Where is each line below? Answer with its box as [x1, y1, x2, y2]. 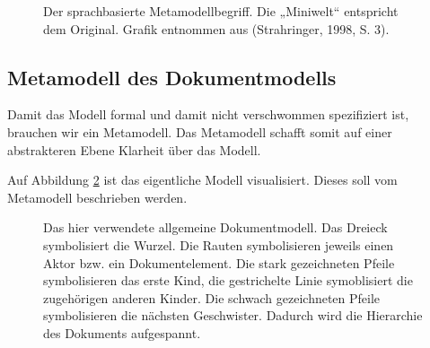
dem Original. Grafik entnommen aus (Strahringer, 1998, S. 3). [43, 19, 390, 38]
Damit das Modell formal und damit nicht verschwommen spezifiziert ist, [7, 105, 409, 124]
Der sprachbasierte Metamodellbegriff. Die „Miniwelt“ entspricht [43, 2, 399, 20]
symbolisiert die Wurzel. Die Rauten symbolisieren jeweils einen [43, 235, 394, 254]
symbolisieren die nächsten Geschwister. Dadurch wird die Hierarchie [43, 306, 423, 325]
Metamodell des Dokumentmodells [7, 63, 337, 91]
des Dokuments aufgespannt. [43, 323, 201, 342]
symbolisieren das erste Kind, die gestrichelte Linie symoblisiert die [43, 271, 413, 290]
